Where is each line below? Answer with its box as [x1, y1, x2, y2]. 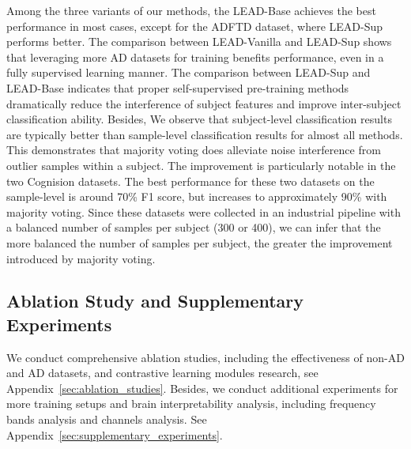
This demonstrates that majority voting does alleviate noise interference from [6, 141, 381, 158]
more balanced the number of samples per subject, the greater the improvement [6, 234, 393, 251]
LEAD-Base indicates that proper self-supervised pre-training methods [6, 79, 349, 96]
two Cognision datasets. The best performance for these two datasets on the [6, 172, 375, 189]
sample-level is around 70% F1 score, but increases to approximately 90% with [6, 188, 387, 205]
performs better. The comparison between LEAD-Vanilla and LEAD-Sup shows [6, 33, 392, 50]
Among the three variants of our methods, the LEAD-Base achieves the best [6, 2, 376, 18]
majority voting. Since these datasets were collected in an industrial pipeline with [6, 203, 401, 220]
